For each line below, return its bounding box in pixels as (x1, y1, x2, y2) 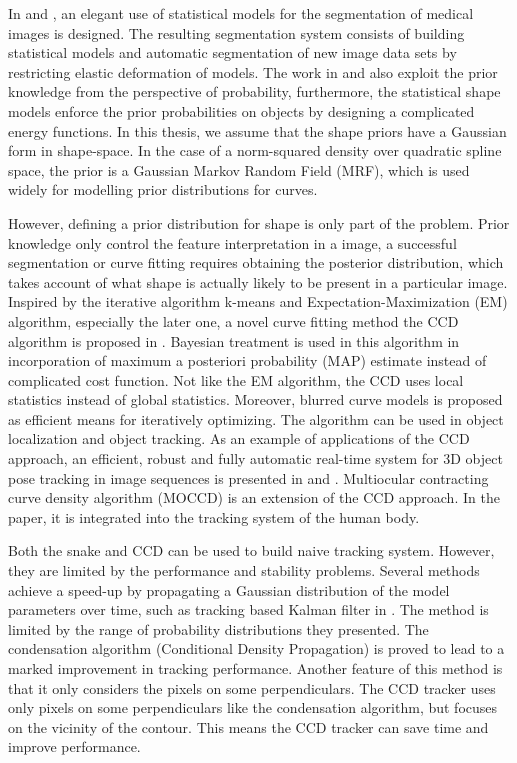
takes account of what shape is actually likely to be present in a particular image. (8, 271, 508, 292)
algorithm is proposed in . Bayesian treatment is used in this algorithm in (8, 330, 460, 351)
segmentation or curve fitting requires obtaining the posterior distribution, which (8, 252, 504, 273)
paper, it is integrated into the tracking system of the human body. (8, 506, 420, 527)
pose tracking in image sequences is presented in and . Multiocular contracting (8, 467, 489, 488)
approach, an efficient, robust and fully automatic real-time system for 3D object (8, 448, 503, 469)
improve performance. (8, 736, 141, 757)
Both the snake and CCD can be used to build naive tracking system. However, (8, 540, 495, 561)
